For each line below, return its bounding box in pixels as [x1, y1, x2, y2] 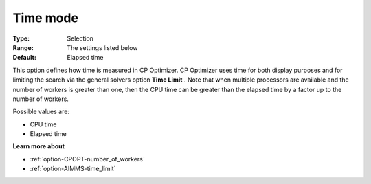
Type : [12, 34, 30, 43]
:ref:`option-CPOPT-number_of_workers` [30, 154, 146, 163]
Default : [12, 54, 37, 62]
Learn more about [12, 142, 65, 150]
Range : [12, 43, 34, 51]
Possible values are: [12, 107, 70, 116]
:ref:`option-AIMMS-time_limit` [30, 165, 116, 173]
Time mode [12, 10, 79, 25]
